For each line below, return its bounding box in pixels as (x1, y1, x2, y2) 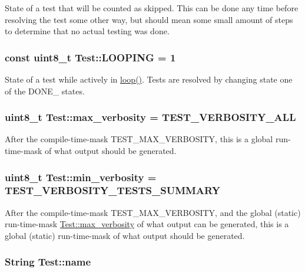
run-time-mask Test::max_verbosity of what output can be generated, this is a (5, 218, 289, 230)
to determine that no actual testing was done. (5, 25, 170, 37)
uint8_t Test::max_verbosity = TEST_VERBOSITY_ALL (5, 110, 296, 124)
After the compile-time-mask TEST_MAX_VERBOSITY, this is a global (5, 133, 273, 145)
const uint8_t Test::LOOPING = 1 (5, 50, 176, 64)
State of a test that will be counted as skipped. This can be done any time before (5, 2, 299, 14)
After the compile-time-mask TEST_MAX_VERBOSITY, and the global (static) (5, 206, 301, 218)
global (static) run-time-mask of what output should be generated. (5, 229, 245, 241)
